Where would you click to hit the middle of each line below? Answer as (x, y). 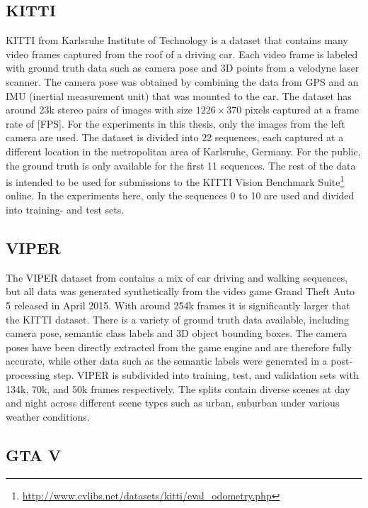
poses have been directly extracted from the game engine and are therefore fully (179, 347)
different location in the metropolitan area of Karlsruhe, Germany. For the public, (183, 151)
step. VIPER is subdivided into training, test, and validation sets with (206, 374)
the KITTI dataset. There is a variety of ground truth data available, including (177, 319)
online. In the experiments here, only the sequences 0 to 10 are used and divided (180, 195)
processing (28, 374)
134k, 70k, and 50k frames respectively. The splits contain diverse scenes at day (178, 388)
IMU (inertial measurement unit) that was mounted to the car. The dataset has (179, 95)
